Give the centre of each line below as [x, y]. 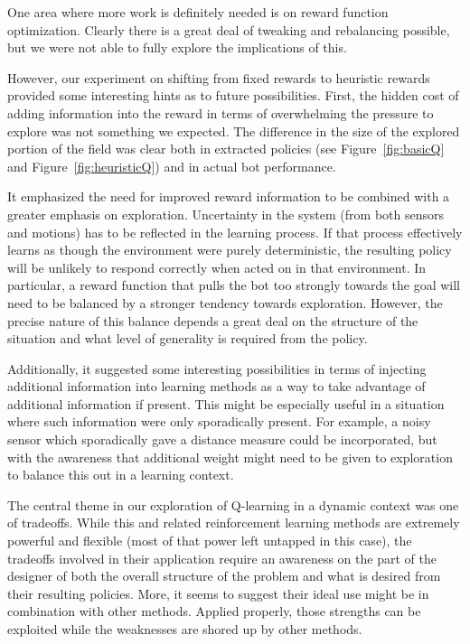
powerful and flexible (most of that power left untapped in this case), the [210, 541]
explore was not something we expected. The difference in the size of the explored [234, 131]
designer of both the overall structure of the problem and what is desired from [224, 576]
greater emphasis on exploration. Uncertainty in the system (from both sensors [226, 214]
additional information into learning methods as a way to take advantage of [216, 386]
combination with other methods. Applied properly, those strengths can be [214, 611]
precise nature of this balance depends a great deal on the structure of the [213, 320]
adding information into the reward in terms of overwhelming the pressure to [221, 112]
